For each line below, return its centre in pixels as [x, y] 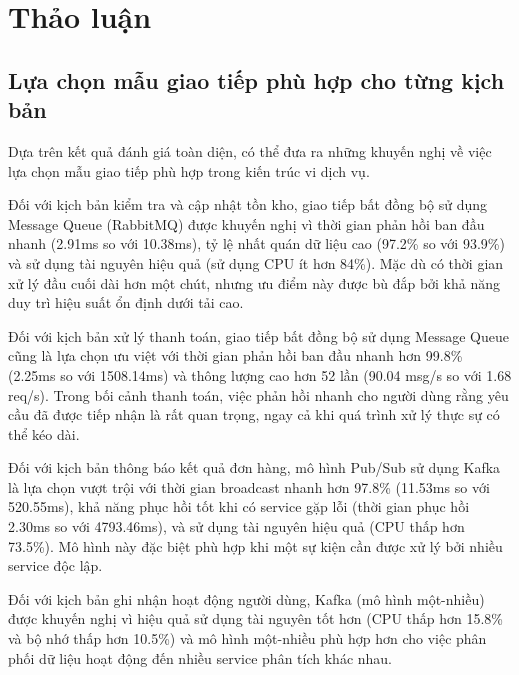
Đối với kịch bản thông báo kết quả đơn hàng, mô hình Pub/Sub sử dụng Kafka [254, 467]
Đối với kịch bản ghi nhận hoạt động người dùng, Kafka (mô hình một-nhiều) [246, 598]
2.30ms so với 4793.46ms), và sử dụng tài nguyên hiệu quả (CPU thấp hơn [236, 526]
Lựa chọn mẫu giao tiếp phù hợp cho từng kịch [256, 79]
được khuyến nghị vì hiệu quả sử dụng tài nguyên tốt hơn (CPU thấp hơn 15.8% [256, 618]
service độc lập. [55, 565]
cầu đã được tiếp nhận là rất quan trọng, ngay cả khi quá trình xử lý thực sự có [254, 414]
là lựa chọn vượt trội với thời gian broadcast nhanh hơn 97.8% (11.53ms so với [249, 486]
